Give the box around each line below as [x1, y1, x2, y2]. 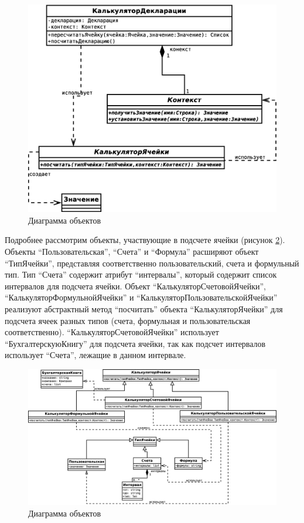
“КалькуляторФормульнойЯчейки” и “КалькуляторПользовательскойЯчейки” [5, 291, 278, 303]
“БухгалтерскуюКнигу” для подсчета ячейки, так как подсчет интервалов [5, 337, 266, 349]
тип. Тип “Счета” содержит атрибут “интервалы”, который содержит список [5, 268, 277, 281]
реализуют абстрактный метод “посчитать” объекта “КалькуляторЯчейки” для [5, 302, 283, 315]
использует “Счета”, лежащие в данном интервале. [5, 349, 186, 361]
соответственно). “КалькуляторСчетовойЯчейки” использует [5, 326, 219, 338]
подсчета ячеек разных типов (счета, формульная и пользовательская [5, 314, 251, 326]
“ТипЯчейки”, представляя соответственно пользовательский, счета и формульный [5, 257, 299, 269]
